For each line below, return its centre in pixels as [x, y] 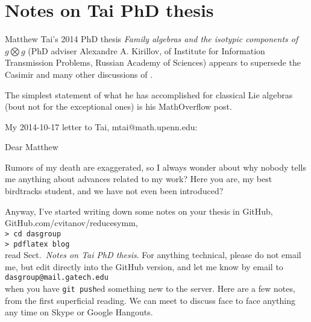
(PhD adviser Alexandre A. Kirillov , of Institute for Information [146, 50]
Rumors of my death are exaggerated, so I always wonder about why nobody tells [155, 167]
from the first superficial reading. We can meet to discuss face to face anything [150, 300]
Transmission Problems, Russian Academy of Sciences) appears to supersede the [153, 62]
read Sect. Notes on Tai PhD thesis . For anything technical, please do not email [153, 255]
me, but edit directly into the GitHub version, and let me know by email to [144, 266]
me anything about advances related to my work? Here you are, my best [139, 179]
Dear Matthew [32, 147]
